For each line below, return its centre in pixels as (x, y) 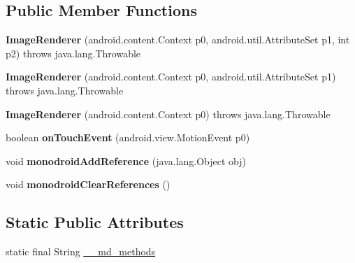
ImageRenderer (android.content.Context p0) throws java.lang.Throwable (168, 114)
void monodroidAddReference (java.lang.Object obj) (126, 161)
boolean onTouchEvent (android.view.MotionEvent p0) (128, 137)
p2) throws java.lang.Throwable (73, 53)
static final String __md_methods (81, 251)
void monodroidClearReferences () (88, 184)
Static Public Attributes (95, 222)
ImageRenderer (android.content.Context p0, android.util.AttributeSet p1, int (178, 40)
